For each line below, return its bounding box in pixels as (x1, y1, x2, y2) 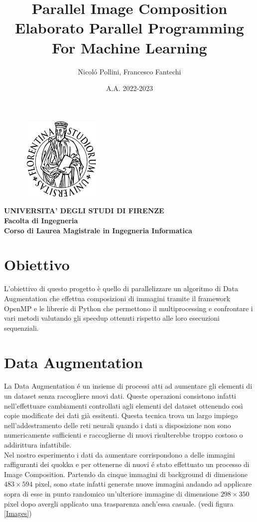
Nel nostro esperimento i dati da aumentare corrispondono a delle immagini (4, 449, 235, 460)
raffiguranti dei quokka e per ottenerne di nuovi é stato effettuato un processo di (4, 459, 250, 470)
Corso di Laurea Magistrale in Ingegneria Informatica (4, 225, 192, 235)
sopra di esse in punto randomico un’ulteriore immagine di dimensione (4, 488, 219, 499)
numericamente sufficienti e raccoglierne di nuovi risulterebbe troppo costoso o (4, 430, 243, 440)
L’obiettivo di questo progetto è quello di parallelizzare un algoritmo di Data (4, 283, 239, 294)
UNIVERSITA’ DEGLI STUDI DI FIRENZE (4, 205, 164, 216)
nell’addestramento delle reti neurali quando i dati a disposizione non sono (4, 420, 231, 430)
